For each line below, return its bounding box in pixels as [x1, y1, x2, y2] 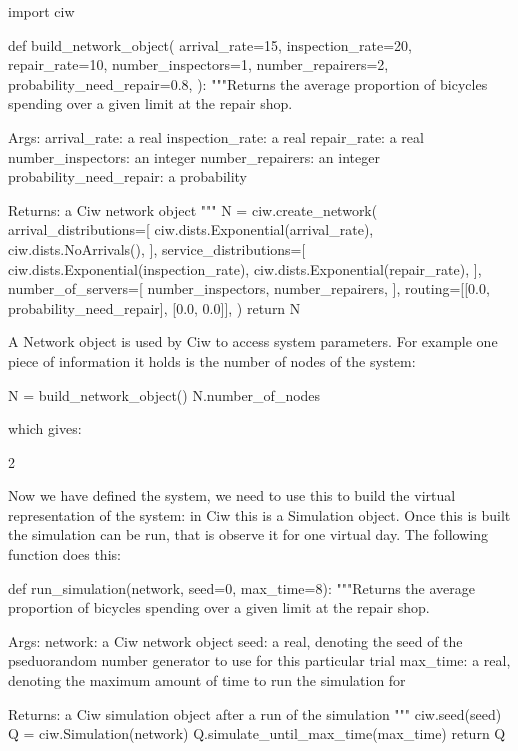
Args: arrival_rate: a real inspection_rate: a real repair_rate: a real [8, 126, 424, 147]
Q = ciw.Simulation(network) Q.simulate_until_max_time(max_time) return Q [8, 723, 506, 744]
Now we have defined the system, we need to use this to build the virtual [8, 485, 456, 506]
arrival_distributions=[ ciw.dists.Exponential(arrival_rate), [8, 219, 374, 240]
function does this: [8, 544, 121, 565]
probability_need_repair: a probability [8, 166, 248, 187]
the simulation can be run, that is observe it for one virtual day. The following [8, 524, 488, 545]
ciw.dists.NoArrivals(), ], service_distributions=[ [8, 238, 306, 259]
